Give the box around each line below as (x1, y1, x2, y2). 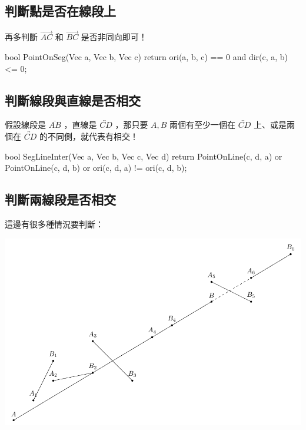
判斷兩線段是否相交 (5, 190, 116, 209)
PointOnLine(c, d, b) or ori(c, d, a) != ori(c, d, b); (5, 161, 187, 174)
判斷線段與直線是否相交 (5, 91, 141, 109)
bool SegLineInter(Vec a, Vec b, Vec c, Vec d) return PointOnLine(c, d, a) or (5, 150, 282, 162)
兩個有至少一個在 (169, 118, 236, 131)
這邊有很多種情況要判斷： (5, 217, 104, 230)
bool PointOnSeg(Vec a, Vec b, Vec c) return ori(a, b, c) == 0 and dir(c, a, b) (5, 51, 288, 63)
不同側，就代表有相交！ (47, 130, 138, 142)
